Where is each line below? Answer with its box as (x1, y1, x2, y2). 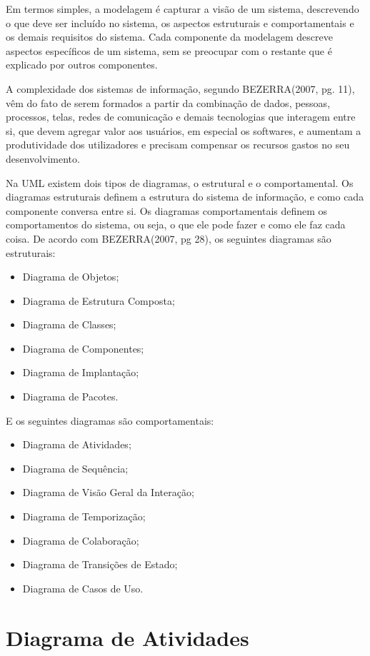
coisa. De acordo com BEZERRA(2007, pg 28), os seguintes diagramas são (6, 231, 331, 246)
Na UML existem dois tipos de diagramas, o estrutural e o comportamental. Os (6, 175, 354, 190)
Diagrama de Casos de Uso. (22, 580, 144, 595)
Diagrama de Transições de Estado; (22, 557, 178, 572)
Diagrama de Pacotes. (22, 389, 119, 404)
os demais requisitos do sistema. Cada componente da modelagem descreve (6, 29, 333, 44)
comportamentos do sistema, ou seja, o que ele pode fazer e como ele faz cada (6, 217, 346, 232)
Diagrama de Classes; (22, 317, 116, 332)
